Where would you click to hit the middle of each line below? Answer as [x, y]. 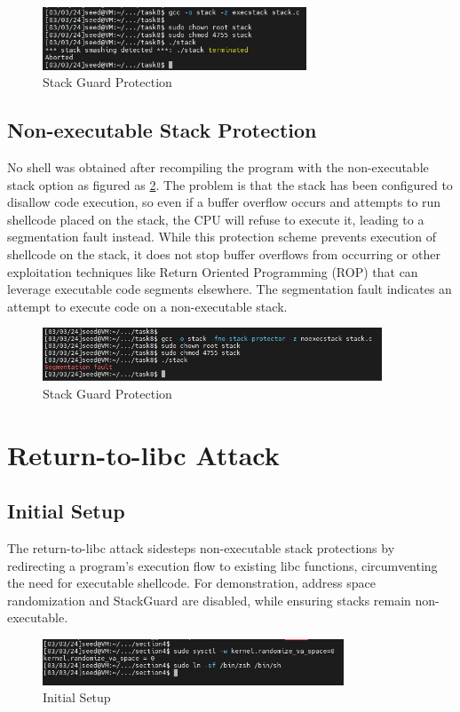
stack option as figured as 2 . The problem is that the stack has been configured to [230, 184]
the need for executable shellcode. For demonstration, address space [191, 583]
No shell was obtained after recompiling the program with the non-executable [218, 166]
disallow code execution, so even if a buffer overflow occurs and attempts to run [224, 202]
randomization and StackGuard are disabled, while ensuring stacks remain [209, 600]
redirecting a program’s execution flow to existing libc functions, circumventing [222, 565]
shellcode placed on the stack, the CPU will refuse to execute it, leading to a [216, 219]
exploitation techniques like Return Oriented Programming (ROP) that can [213, 271]
